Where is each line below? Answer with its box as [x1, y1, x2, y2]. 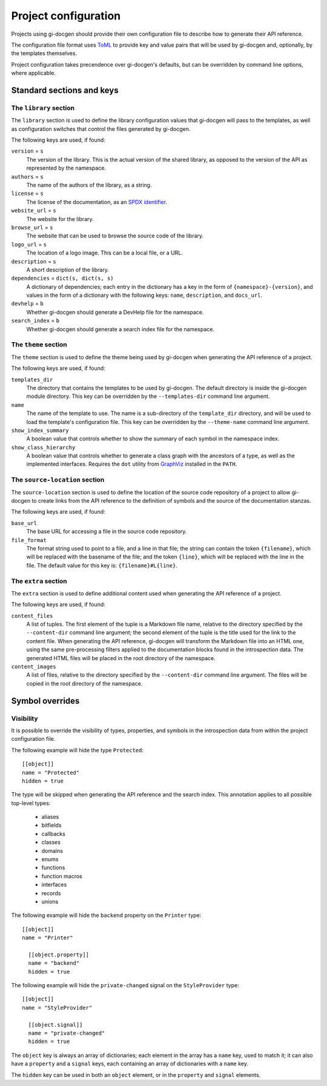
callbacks [41, 830, 66, 837]
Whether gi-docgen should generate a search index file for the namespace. [26, 325, 215, 333]
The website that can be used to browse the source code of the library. [26, 232, 204, 239]
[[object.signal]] [28, 1021, 83, 1028]
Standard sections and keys [11, 85, 119, 95]
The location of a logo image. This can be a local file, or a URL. [26, 249, 183, 257]
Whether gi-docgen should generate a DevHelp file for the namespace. [26, 308, 204, 316]
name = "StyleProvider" [22, 1004, 93, 1011]
